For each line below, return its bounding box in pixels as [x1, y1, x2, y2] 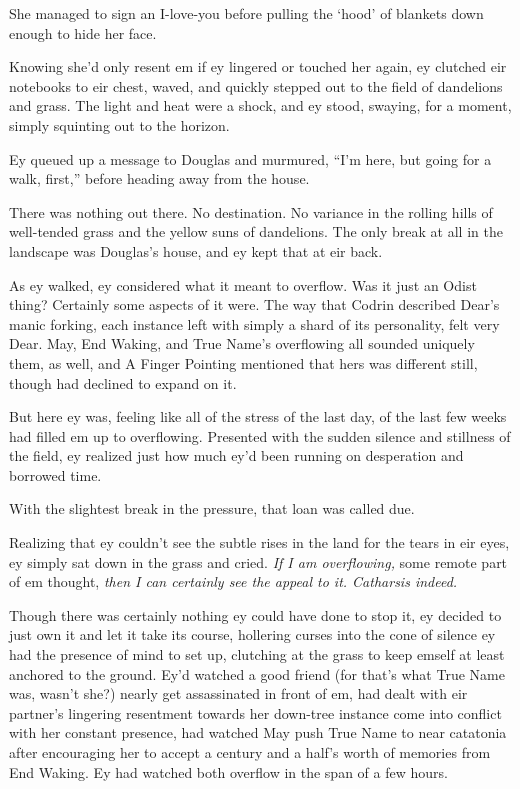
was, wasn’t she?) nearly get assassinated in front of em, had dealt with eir [9, 683, 468, 704]
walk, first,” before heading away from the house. [9, 168, 310, 189]
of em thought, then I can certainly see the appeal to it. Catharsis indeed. [9, 571, 458, 592]
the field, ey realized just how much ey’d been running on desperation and [9, 445, 464, 466]
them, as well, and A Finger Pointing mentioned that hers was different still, [9, 352, 478, 373]
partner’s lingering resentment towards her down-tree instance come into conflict [9, 702, 502, 723]
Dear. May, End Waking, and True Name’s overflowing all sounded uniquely [9, 333, 475, 354]
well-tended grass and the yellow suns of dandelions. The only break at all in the [9, 221, 503, 242]
